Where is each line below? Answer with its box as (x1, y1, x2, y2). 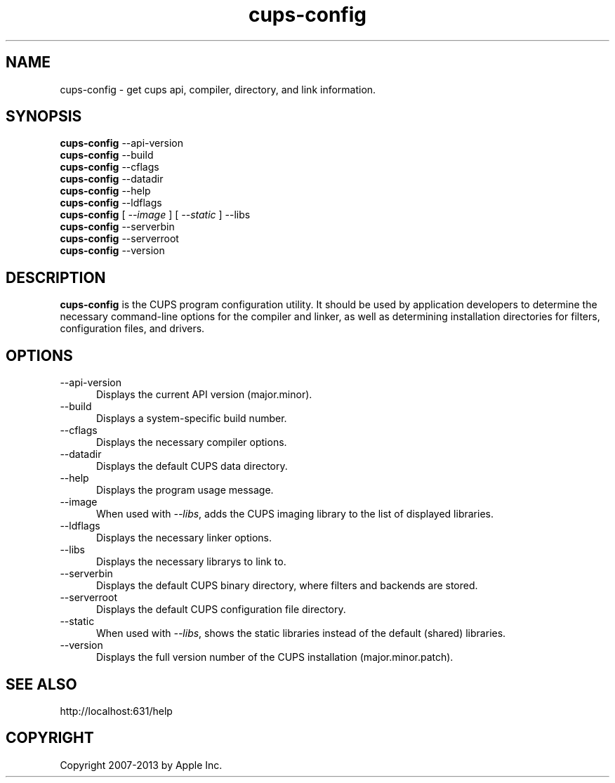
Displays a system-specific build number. (96, 412, 287, 425)
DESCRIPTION (6, 268, 106, 287)
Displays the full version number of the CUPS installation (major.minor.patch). (96, 651, 454, 664)
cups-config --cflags (60, 161, 159, 173)
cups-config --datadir (60, 173, 164, 185)
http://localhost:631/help (60, 704, 173, 717)
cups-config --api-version (60, 137, 183, 150)
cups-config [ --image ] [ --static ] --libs (60, 209, 251, 221)
